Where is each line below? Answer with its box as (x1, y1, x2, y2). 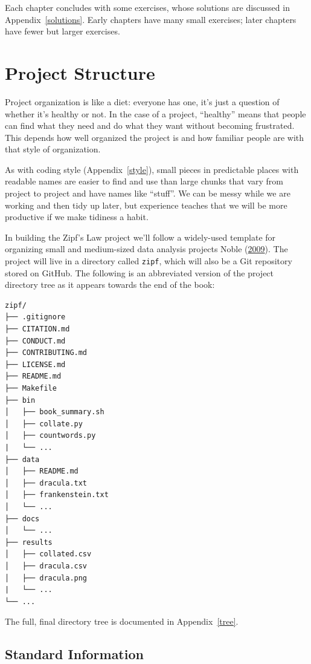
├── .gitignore (5, 313, 66, 322)
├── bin (5, 395, 36, 405)
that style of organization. (5, 143, 101, 155)
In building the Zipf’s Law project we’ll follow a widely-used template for (5, 230, 276, 243)
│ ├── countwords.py (5, 431, 96, 440)
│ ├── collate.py (5, 419, 83, 428)
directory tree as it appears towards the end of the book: (5, 278, 215, 291)
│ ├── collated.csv (5, 550, 92, 559)
